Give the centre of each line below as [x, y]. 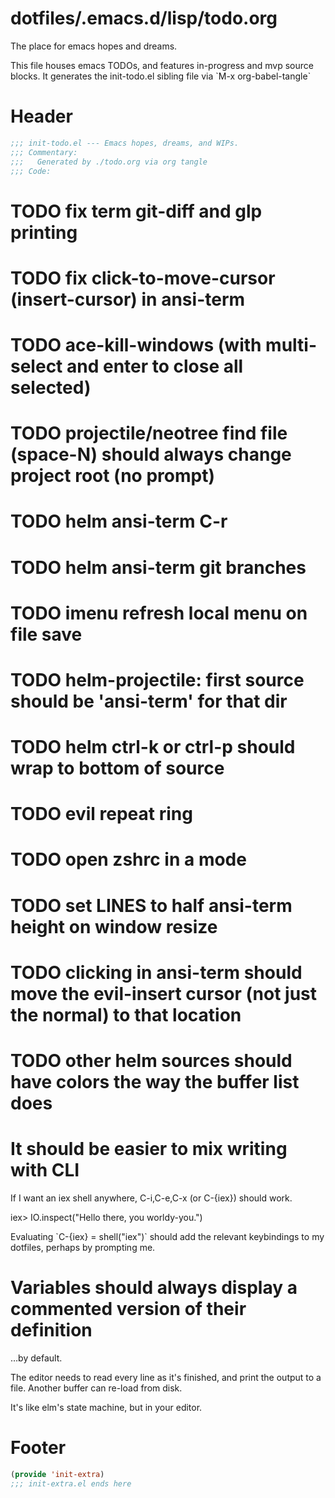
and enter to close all [155, 366]
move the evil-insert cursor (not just [164, 993]
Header [41, 116]
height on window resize [114, 926]
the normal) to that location [126, 1014]
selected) [51, 387]
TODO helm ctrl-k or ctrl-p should [153, 747]
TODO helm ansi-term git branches [158, 567]
